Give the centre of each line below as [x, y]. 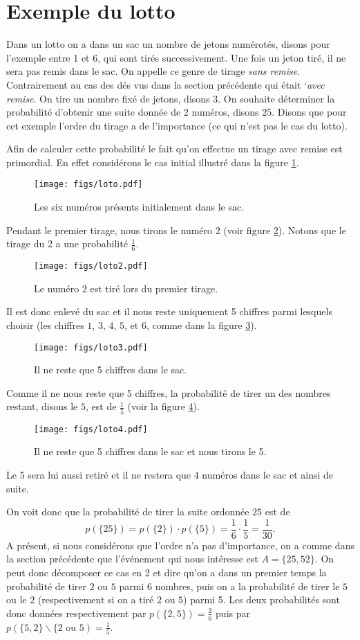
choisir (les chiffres [45, 325]
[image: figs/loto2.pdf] [91, 266]
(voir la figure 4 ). [163, 406]
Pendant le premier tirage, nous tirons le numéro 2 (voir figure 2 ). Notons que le [176, 230]
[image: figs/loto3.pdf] [91, 347]
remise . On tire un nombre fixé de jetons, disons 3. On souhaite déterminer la [171, 98]
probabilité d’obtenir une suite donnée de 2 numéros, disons [133, 112]
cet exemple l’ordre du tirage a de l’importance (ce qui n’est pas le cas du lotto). [177, 125]
